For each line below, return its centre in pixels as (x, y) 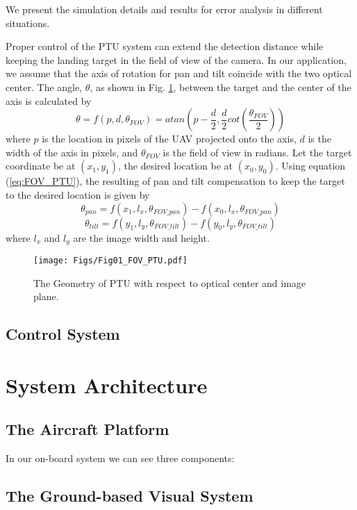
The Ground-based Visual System (130, 496)
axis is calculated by (49, 100)
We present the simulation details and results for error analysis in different (164, 9)
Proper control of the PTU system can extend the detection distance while (165, 46)
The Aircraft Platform (88, 429)
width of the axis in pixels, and (72, 152)
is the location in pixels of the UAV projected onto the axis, (169, 139)
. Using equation (310, 166)
